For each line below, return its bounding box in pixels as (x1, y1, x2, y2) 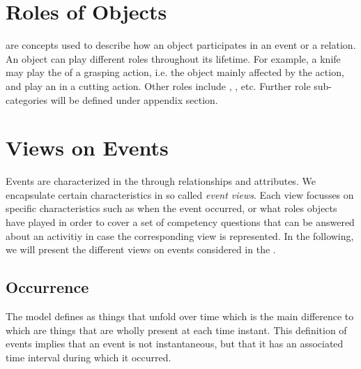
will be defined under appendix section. (50, 92, 218, 107)
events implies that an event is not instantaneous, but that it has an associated (6, 336, 344, 351)
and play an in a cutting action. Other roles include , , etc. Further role (6, 78, 311, 93)
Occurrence (6, 276, 89, 298)
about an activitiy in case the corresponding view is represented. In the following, (6, 228, 354, 243)
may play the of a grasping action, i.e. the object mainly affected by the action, (6, 65, 344, 80)
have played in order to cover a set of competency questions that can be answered (6, 215, 355, 229)
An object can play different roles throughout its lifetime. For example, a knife (6, 51, 341, 66)
